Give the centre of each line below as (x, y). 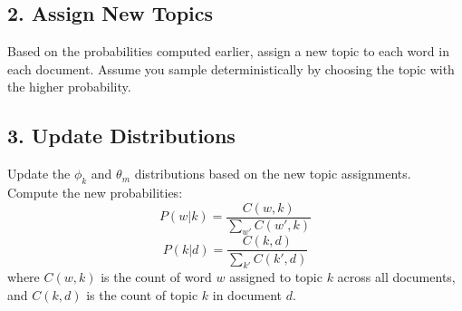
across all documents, (396, 277)
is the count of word (156, 277)
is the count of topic (142, 294)
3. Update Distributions (121, 136)
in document (247, 294)
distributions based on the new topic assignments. (273, 174)
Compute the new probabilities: (95, 192)
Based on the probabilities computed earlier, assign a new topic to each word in (228, 51)
